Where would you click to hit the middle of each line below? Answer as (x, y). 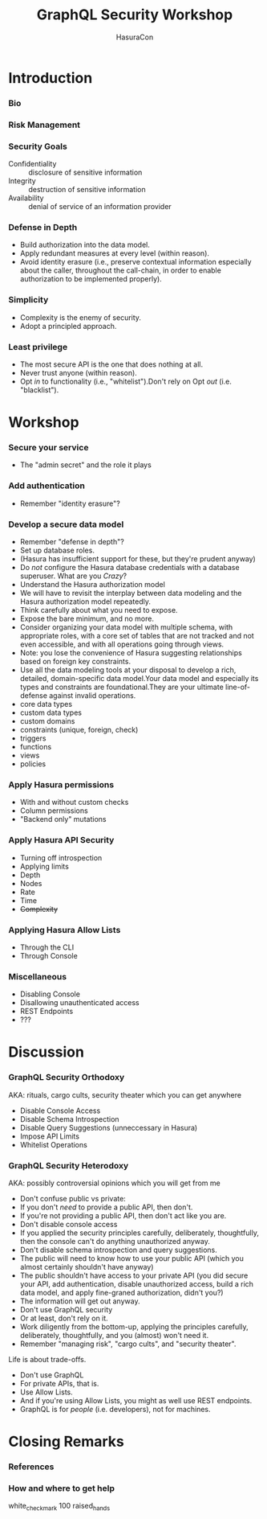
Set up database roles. (57, 550)
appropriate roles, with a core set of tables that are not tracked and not (137, 636)
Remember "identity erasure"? (70, 503)
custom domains (47, 721)
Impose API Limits (50, 1136)
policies (33, 764)
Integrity (22, 181)
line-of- (238, 687)
